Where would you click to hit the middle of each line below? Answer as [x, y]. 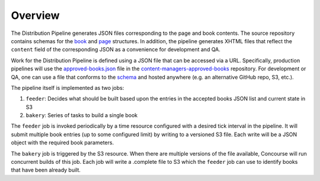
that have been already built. [46, 170]
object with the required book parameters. [63, 143]
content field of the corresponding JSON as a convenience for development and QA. [116, 50]
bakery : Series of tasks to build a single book [82, 115]
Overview [35, 15]
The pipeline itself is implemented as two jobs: [68, 88]
